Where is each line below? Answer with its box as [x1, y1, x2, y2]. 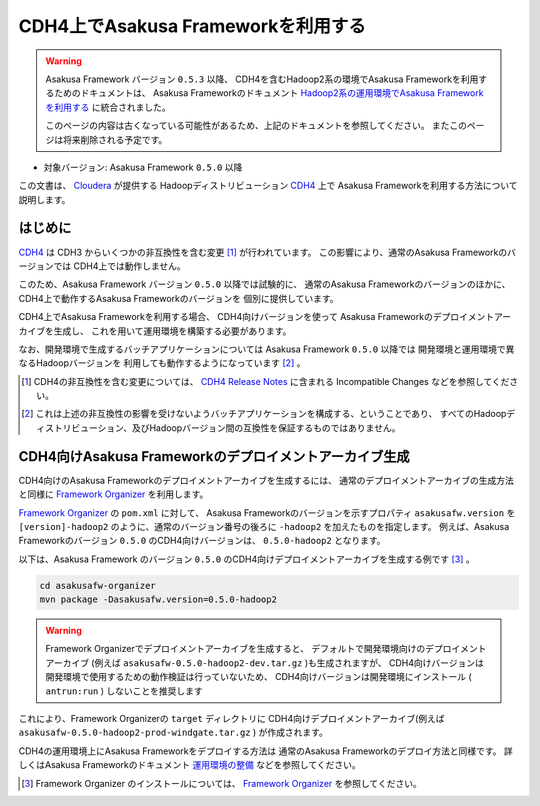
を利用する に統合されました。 [45, 101, 171, 113]
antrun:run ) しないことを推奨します [45, 685, 204, 697]
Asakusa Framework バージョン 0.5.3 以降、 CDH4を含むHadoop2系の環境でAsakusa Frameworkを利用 [45, 73, 479, 85]
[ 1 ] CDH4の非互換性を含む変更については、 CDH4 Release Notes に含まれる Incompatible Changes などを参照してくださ [21, 375, 519, 387]
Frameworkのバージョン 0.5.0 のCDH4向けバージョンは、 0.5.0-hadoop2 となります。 [18, 535, 386, 547]
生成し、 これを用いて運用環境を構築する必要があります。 [53, 325, 292, 337]
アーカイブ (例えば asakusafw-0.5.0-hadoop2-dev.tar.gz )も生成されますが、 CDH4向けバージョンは [45, 656, 484, 669]
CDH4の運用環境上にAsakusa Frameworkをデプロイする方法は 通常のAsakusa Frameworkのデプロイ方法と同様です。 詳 [18, 745, 514, 757]
